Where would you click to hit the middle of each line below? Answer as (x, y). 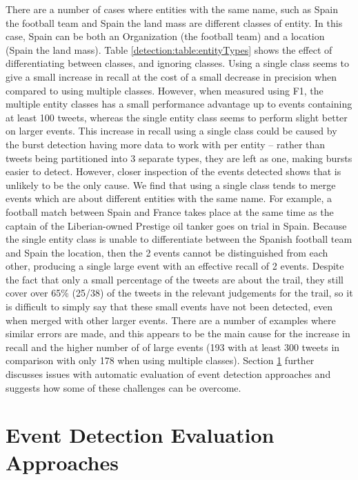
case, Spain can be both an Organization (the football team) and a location (165, 36)
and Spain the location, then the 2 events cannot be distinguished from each (167, 252)
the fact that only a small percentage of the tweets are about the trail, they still (175, 279)
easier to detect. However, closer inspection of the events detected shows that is (173, 171)
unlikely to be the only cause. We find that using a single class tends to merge (171, 184)
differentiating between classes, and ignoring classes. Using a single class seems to (177, 63)
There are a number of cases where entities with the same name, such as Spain (172, 9)
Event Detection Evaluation (140, 435)
